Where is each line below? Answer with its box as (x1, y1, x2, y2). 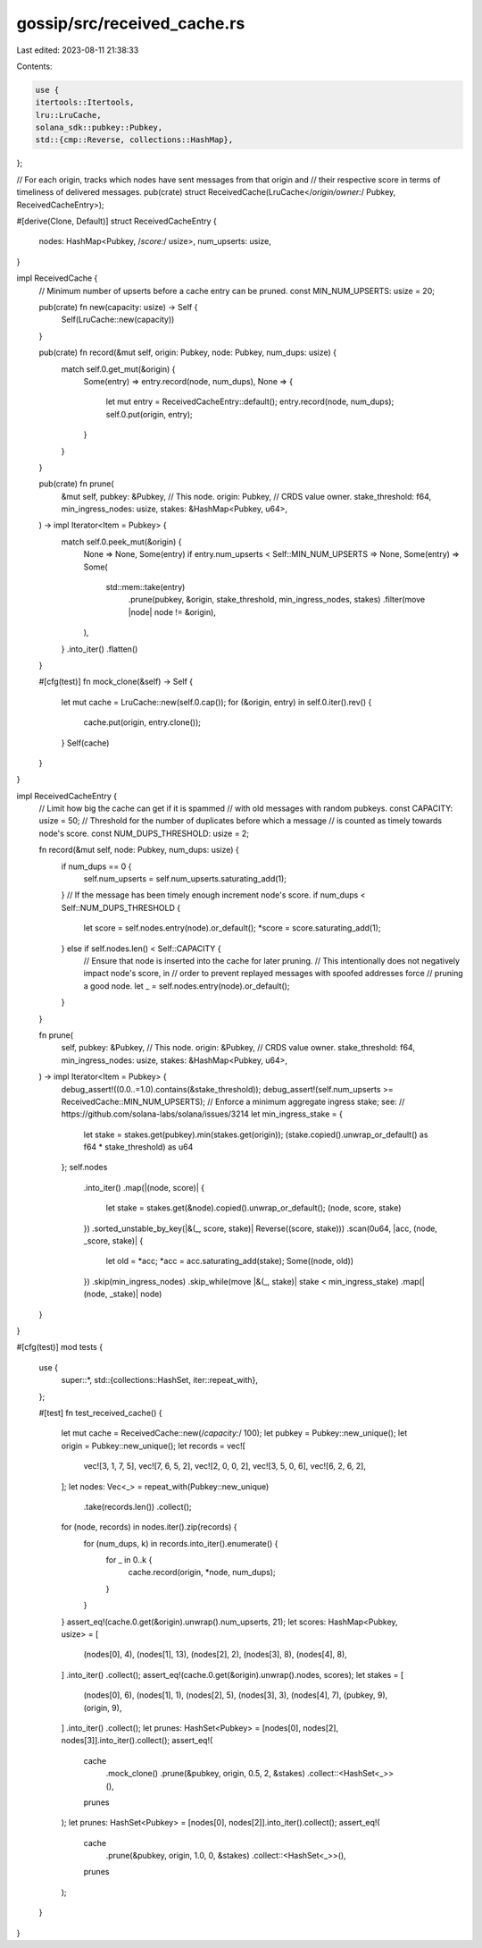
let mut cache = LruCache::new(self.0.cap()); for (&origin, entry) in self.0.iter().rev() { (61, 696, 372, 707)
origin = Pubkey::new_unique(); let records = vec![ (61, 1440, 245, 1451)
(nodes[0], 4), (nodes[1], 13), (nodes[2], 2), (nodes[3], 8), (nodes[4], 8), (83, 1649, 347, 1660)
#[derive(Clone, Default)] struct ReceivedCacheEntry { (16, 215, 218, 227)
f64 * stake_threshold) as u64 (83, 1142, 194, 1152)
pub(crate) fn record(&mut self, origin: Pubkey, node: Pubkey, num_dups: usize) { (38, 347, 337, 358)
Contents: (16, 61, 53, 72)
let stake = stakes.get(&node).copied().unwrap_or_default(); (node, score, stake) (105, 1202, 402, 1213)
